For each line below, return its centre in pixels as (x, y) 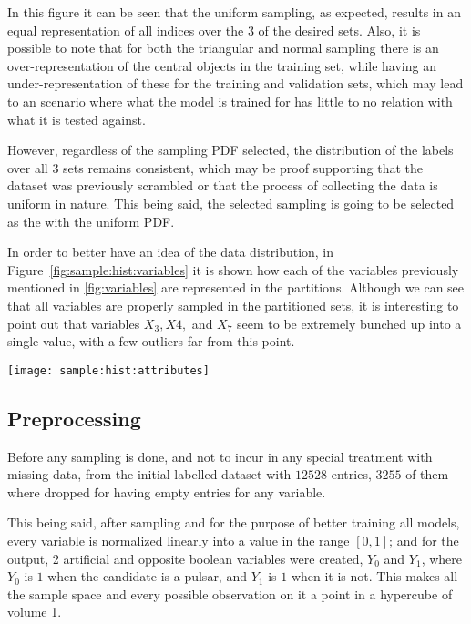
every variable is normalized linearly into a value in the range (179, 540)
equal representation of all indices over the (126, 30)
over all (28, 167)
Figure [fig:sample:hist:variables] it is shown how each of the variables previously (233, 269)
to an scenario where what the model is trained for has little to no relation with (230, 101)
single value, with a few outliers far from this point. (151, 341)
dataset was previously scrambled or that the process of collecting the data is (223, 185)
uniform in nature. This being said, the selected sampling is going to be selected (231, 203)
